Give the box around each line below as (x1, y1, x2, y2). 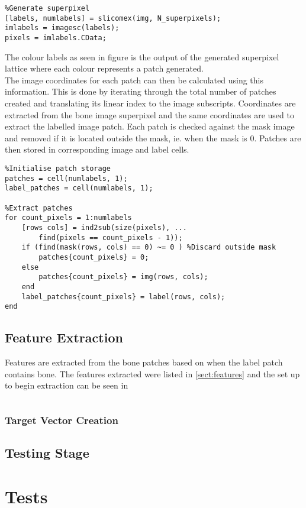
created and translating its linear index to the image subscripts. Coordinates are (5, 97, 296, 109)
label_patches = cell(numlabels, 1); (5, 184, 153, 193)
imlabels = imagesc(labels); (5, 24, 120, 33)
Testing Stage (5, 444, 89, 462)
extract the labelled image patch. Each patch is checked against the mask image (5, 120, 295, 132)
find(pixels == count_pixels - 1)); (38, 233, 183, 242)
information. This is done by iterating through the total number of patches (5, 85, 276, 98)
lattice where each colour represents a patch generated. (5, 62, 204, 75)
